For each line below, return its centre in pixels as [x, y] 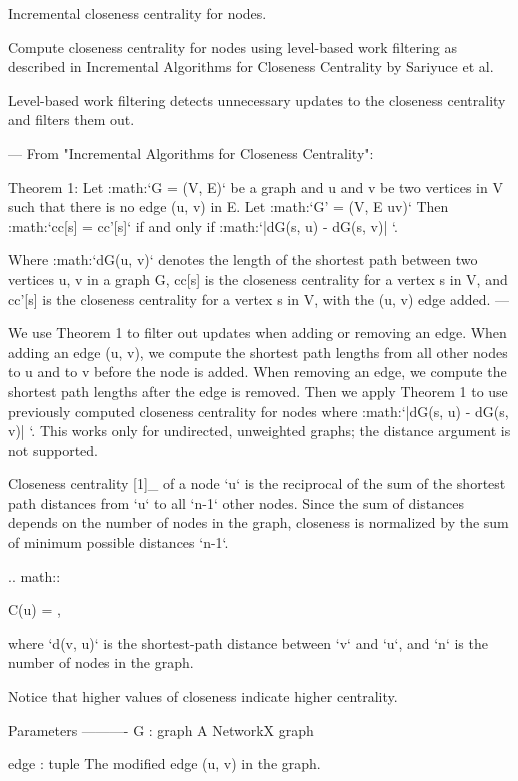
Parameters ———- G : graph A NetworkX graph [161, 729]
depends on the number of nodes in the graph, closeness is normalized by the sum [258, 522]
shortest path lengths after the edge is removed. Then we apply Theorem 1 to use [258, 390]
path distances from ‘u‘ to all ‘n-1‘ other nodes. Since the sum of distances [236, 502]
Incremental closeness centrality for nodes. [137, 13]
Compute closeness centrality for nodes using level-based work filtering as [233, 46]
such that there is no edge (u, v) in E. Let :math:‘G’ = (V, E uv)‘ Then [228, 206]
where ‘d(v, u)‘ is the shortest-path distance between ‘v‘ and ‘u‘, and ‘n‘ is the [248, 642]
